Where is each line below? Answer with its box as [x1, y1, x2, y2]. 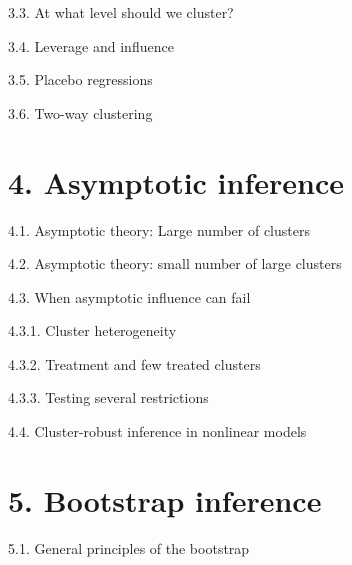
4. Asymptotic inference [8, 161, 345, 202]
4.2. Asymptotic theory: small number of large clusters [8, 253, 342, 274]
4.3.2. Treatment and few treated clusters [8, 353, 261, 374]
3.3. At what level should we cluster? [8, 2, 234, 22]
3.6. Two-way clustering [8, 102, 153, 123]
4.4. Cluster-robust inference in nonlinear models [8, 421, 307, 442]
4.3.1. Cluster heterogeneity [8, 320, 177, 341]
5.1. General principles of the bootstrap [8, 537, 250, 558]
